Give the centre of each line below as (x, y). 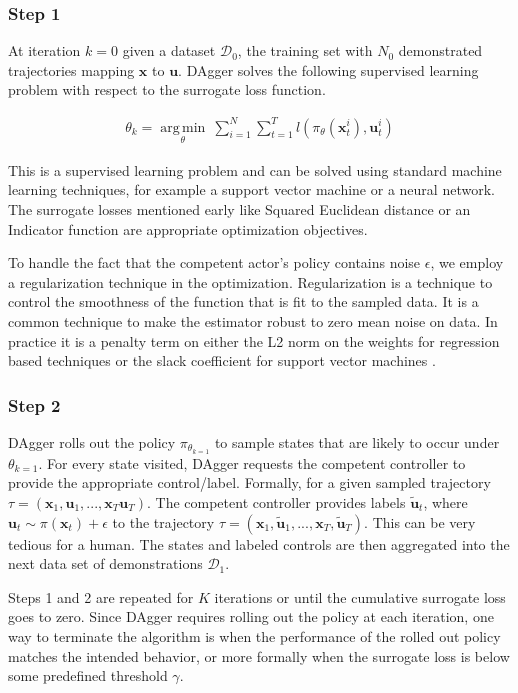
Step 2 (34, 404)
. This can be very (420, 521)
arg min (183, 127)
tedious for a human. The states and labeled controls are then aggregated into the (259, 543)
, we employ (467, 262)
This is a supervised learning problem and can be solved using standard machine (255, 169)
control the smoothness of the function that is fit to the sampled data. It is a (243, 301)
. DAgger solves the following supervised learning (328, 69)
